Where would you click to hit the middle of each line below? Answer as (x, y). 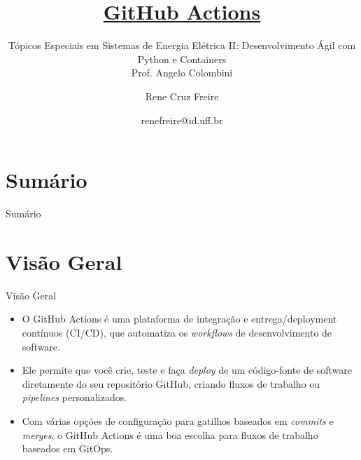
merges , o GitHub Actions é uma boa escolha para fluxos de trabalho (170, 434)
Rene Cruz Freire (182, 96)
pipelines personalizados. (75, 397)
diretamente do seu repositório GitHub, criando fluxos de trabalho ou (171, 383)
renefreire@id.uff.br (182, 120)
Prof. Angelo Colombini (182, 73)
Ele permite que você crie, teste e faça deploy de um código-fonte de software (187, 370)
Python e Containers (182, 59)
